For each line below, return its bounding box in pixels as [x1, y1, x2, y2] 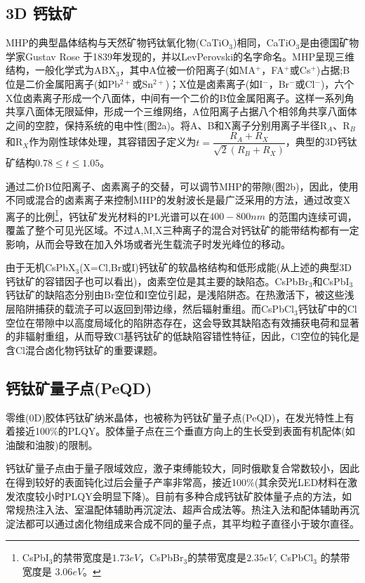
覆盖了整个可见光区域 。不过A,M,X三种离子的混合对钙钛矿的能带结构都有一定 [6, 223, 359, 237]
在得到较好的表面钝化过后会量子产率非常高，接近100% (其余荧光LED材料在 [6, 475, 348, 489]
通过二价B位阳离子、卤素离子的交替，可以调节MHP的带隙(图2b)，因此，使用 [6, 178, 359, 193]
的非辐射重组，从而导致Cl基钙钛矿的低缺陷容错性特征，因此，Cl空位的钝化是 [6, 329, 359, 343]
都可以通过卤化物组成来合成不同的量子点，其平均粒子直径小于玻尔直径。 [25, 516, 359, 530]
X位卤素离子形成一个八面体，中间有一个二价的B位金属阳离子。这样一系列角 [6, 90, 354, 105]
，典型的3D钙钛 [285, 134, 357, 149]
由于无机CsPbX [6, 260, 76, 275]
